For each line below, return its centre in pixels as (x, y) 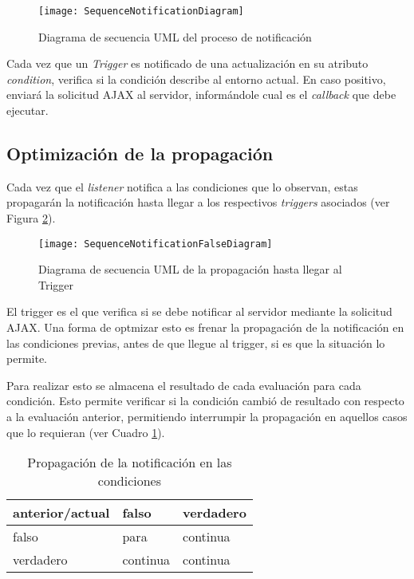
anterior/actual (61, 513)
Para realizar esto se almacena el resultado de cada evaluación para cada (184, 385)
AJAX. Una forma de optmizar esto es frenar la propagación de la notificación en (205, 327)
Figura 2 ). (31, 218)
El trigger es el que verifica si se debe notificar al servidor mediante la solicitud (199, 311)
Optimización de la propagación (140, 154)
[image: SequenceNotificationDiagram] (141, 11)
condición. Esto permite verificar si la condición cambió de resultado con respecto (205, 401)
